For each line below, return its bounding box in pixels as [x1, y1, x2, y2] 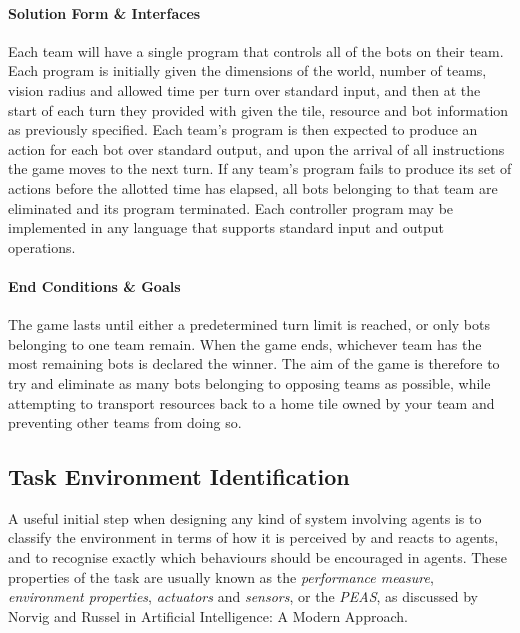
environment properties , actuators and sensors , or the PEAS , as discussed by [8, 586, 478, 607]
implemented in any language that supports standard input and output [8, 217, 444, 238]
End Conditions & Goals [8, 275, 181, 296]
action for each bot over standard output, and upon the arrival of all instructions [8, 138, 505, 159]
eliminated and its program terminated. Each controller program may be [8, 197, 454, 218]
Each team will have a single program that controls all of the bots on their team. [8, 40, 504, 61]
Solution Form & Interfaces [8, 2, 201, 23]
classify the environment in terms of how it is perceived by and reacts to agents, [8, 527, 499, 548]
